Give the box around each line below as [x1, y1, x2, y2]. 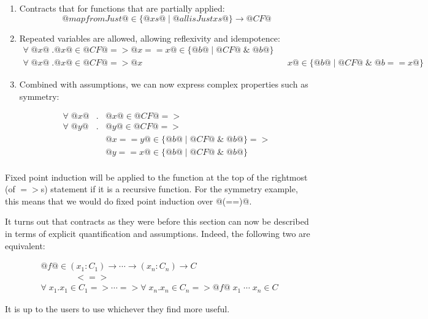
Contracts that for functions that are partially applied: [19, 2, 225, 14]
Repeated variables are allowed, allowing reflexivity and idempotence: [19, 31, 280, 44]
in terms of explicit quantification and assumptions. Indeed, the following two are [5, 227, 310, 239]
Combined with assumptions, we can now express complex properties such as [19, 78, 308, 91]
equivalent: [5, 239, 45, 252]
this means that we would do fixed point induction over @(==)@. [5, 194, 252, 207]
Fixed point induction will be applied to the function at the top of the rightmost [5, 170, 308, 183]
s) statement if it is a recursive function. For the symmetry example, [40, 182, 298, 195]
